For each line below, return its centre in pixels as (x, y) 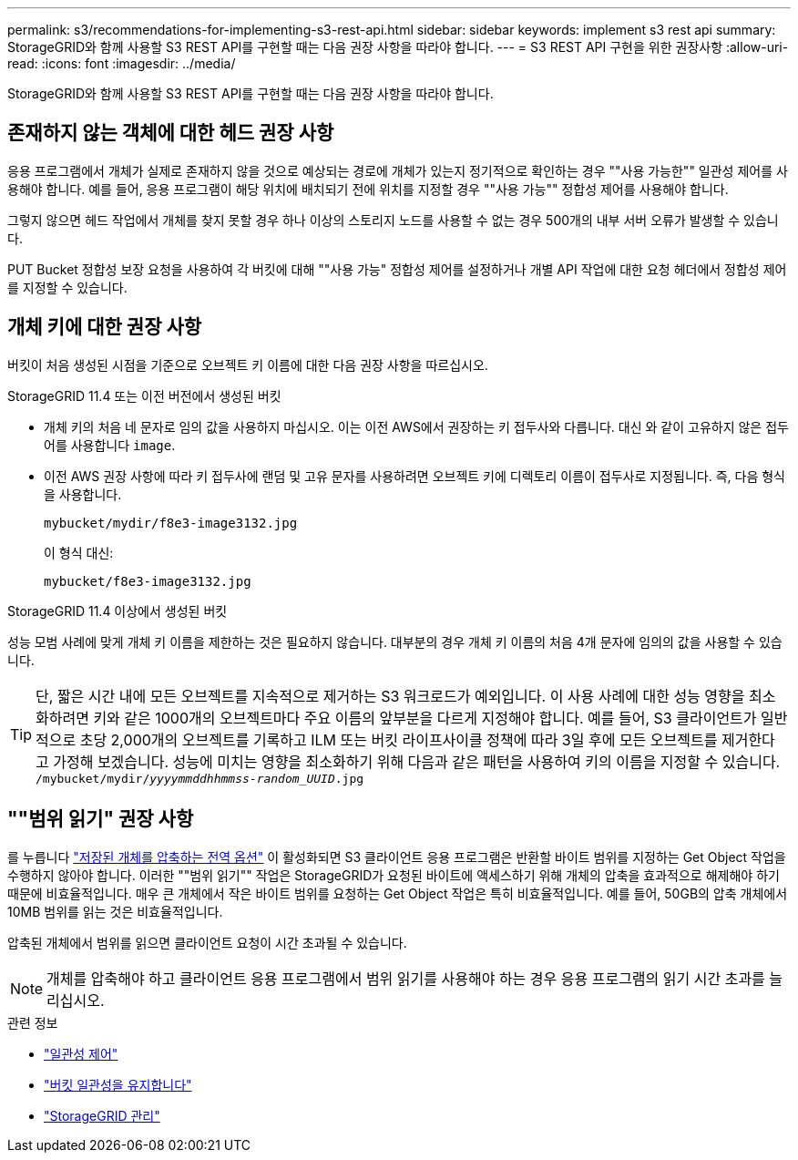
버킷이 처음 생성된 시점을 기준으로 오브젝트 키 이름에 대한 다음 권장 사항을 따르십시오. (248, 364)
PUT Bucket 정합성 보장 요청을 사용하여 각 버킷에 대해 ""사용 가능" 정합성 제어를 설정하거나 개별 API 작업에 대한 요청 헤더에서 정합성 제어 (397, 269)
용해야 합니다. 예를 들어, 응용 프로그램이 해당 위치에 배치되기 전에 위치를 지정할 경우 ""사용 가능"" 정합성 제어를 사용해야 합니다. (368, 189)
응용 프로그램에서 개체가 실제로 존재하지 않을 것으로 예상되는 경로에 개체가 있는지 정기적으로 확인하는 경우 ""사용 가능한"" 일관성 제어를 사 (398, 170)
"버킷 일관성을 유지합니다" (118, 1084)
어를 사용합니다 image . (110, 445)
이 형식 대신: (79, 552)
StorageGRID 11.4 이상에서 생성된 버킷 (118, 611)
